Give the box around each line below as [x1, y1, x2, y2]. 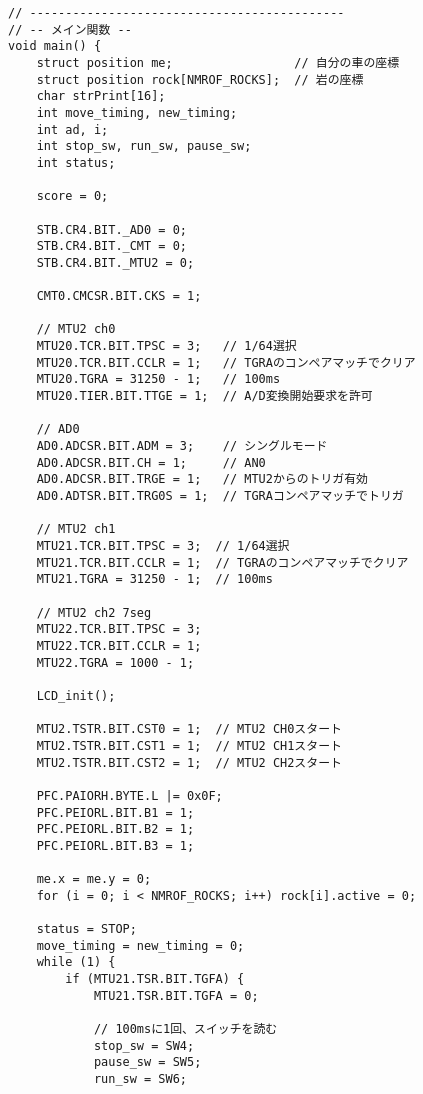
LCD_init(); [36, 688, 116, 703]
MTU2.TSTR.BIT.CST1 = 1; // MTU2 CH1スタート [36, 738, 342, 753]
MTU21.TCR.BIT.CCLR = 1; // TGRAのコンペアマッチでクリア [36, 555, 409, 570]
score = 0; [36, 189, 109, 204]
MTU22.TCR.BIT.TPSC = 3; [36, 622, 202, 637]
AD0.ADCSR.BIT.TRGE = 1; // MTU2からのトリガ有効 [36, 472, 369, 487]
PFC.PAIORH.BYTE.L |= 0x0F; [36, 788, 223, 803]
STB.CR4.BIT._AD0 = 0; [36, 222, 187, 237]
